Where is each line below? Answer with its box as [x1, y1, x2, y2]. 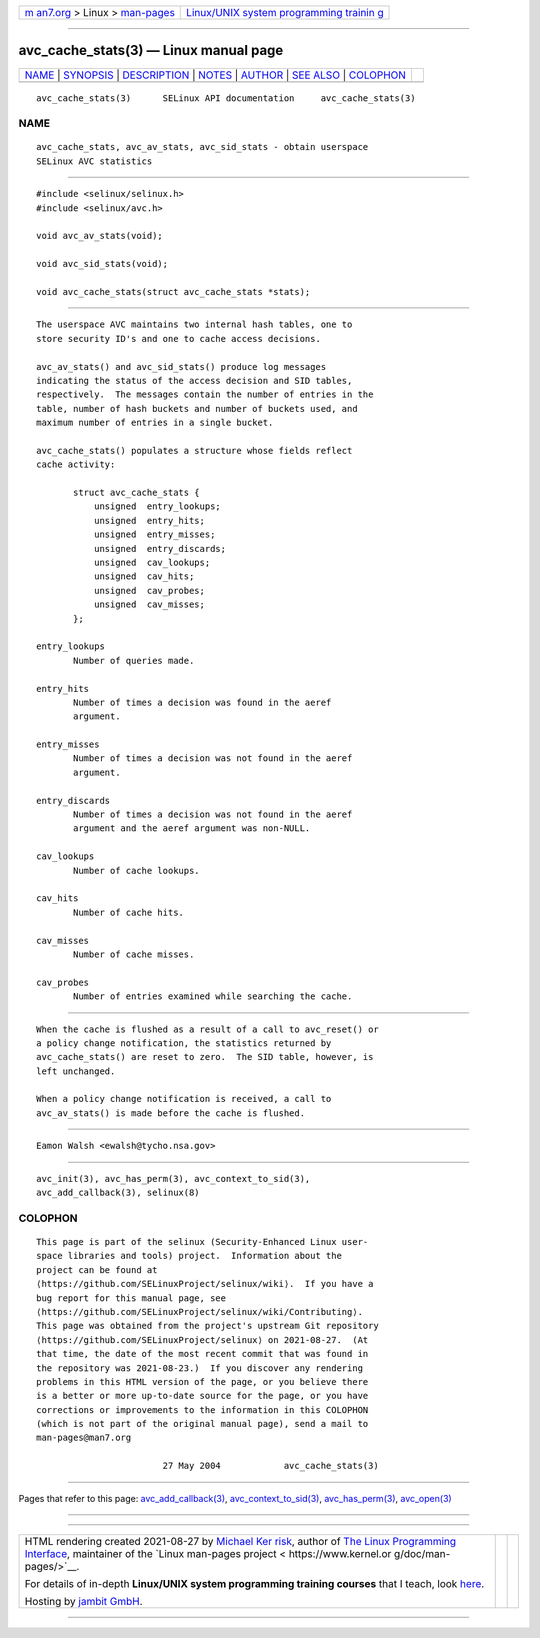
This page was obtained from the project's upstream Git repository [36, 1320, 379, 1332]
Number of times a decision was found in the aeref [73, 696, 332, 708]
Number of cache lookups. [73, 865, 200, 876]
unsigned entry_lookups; [93, 501, 222, 512]
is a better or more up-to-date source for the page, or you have [36, 1390, 369, 1402]
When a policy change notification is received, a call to [36, 1093, 332, 1105]
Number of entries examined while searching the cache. [73, 991, 353, 1002]
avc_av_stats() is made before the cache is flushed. [36, 1107, 305, 1119]
